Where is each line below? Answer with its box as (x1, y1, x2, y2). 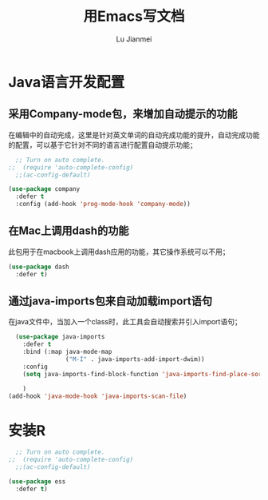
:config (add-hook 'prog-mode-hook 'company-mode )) (15, 200, 191, 208)
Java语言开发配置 (8, 73, 125, 91)
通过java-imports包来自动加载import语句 (8, 294, 213, 308)
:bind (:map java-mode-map (22, 348, 112, 356)
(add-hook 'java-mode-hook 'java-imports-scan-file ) (8, 392, 187, 400)
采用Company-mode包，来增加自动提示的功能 (8, 107, 238, 121)
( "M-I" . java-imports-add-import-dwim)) (65, 355, 205, 363)
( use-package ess (8, 477, 66, 486)
